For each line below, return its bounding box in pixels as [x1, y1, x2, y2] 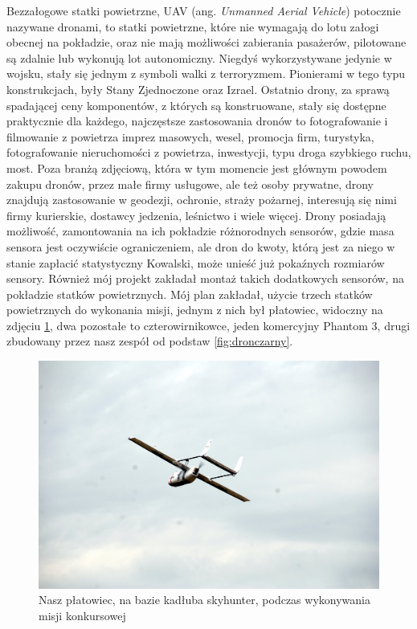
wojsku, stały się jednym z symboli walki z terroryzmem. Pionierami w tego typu [6, 65, 406, 82]
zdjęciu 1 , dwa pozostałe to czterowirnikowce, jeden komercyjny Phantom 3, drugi [6, 317, 411, 333]
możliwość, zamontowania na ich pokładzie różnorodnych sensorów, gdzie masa [6, 223, 395, 239]
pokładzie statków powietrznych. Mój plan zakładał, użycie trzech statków [6, 285, 373, 302]
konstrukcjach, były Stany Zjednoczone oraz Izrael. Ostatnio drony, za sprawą [6, 80, 390, 97]
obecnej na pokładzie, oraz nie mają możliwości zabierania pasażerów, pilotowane [6, 34, 407, 51]
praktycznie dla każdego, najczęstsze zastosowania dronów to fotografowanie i [6, 112, 388, 129]
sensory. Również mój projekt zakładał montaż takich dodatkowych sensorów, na [6, 270, 404, 287]
